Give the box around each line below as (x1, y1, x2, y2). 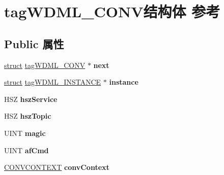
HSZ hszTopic (4, 111, 51, 121)
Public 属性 (4, 36, 64, 51)
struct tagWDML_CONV (4, 59, 86, 70)
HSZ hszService (4, 93, 58, 104)
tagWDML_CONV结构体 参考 (4, 1, 220, 22)
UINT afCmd (4, 145, 49, 155)
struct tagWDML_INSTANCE (4, 77, 101, 87)
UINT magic (4, 127, 46, 138)
